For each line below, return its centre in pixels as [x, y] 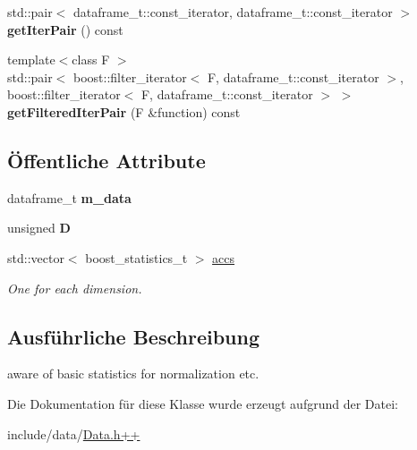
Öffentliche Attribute [106, 160]
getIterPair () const [65, 29]
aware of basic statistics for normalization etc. [133, 374]
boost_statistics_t [136, 257]
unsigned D [39, 228]
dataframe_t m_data [69, 197]
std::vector [36, 257]
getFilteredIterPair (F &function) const [124, 111]
